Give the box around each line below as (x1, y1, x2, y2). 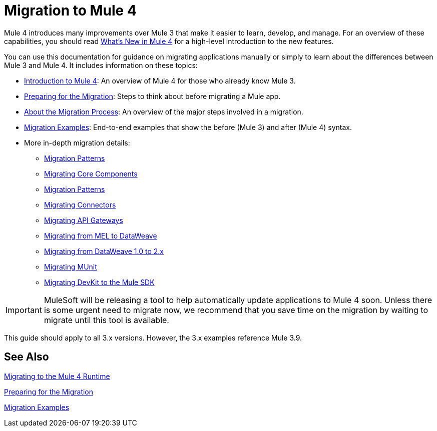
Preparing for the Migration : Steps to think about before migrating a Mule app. (24, 91, 281, 100)
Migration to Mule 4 (4, 2, 137, 19)
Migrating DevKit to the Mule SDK (44, 277, 155, 286)
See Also (4, 350, 49, 363)
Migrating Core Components (44, 169, 138, 178)
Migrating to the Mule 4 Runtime (4, 371, 110, 380)
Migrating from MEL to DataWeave (44, 231, 157, 240)
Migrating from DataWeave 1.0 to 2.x (44, 246, 164, 255)
